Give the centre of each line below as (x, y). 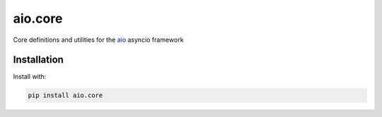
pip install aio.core (65, 95)
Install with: (30, 77)
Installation (38, 60)
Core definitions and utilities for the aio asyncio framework (98, 40)
